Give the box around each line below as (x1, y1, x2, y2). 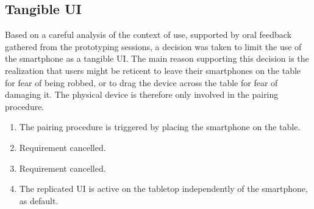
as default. (19, 194, 59, 207)
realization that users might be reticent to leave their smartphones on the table (5, 64, 301, 76)
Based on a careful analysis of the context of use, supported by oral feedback (5, 28, 292, 41)
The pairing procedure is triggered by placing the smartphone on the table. (19, 120, 301, 133)
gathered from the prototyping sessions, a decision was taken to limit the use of (5, 40, 302, 53)
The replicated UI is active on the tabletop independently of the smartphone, (19, 182, 308, 195)
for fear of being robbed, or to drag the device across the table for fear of (5, 76, 278, 89)
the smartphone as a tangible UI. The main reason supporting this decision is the (5, 52, 309, 65)
